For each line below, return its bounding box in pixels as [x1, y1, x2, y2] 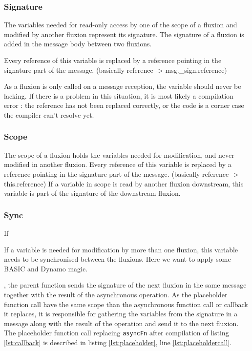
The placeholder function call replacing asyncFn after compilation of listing [4, 328, 229, 338]
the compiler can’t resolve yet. [4, 109, 94, 120]
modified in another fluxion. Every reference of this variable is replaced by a [4, 159, 231, 169]
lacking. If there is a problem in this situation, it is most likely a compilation [4, 90, 233, 101]
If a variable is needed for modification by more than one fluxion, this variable [4, 244, 238, 254]
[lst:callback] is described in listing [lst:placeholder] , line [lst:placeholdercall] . [4, 337, 232, 347]
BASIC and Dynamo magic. [4, 263, 88, 273]
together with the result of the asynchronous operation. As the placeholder [4, 289, 228, 299]
